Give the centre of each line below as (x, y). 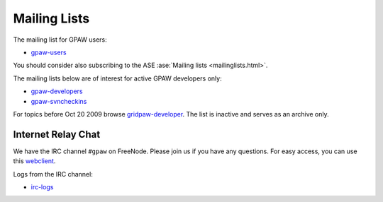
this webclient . (34, 161)
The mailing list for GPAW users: (60, 40)
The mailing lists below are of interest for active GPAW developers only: (118, 78)
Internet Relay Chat (57, 134)
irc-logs (42, 186)
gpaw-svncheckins (59, 101)
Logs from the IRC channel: (53, 174)
